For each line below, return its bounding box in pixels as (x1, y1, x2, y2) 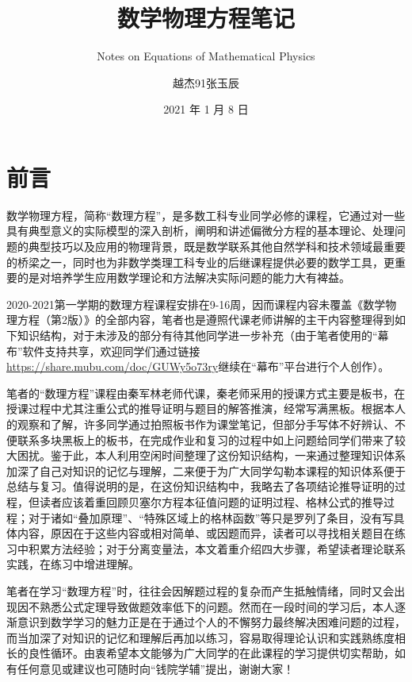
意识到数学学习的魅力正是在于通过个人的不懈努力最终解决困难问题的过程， (17, 614, 406, 630)
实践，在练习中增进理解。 (6, 556, 139, 572)
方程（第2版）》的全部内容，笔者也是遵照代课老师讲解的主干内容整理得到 (17, 311, 395, 328)
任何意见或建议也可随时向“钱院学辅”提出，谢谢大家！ (17, 660, 295, 676)
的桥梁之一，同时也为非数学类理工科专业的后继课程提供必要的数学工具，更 (6, 253, 395, 270)
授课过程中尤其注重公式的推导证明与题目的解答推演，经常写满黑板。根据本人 (6, 400, 406, 417)
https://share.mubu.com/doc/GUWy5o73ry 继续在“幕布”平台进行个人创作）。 (6, 358, 390, 375)
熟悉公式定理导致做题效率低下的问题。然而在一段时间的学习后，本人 (39, 598, 395, 615)
